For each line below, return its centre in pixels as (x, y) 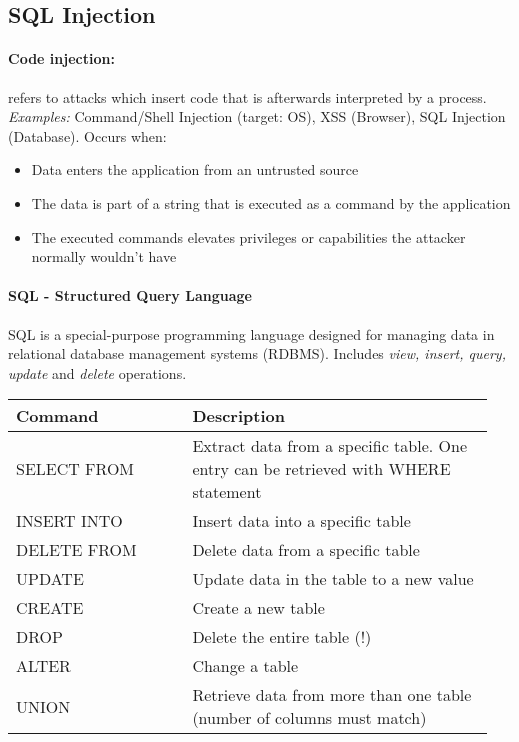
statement (227, 492)
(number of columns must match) (309, 718)
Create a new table (258, 608)
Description (238, 416)
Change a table (245, 666)
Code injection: (61, 58)
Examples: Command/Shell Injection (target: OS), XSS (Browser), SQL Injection (257, 116)
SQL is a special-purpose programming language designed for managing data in (251, 333)
